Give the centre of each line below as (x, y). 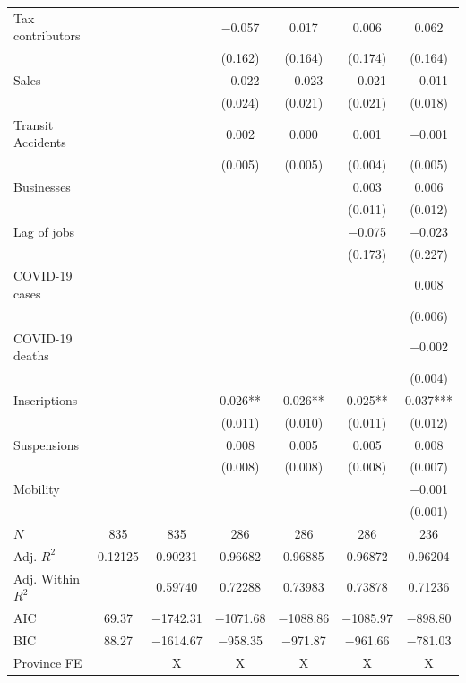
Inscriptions (46, 399)
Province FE (48, 662)
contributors (47, 35)
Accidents (40, 142)
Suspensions (46, 444)
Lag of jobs (44, 231)
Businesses (42, 186)
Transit (34, 124)
